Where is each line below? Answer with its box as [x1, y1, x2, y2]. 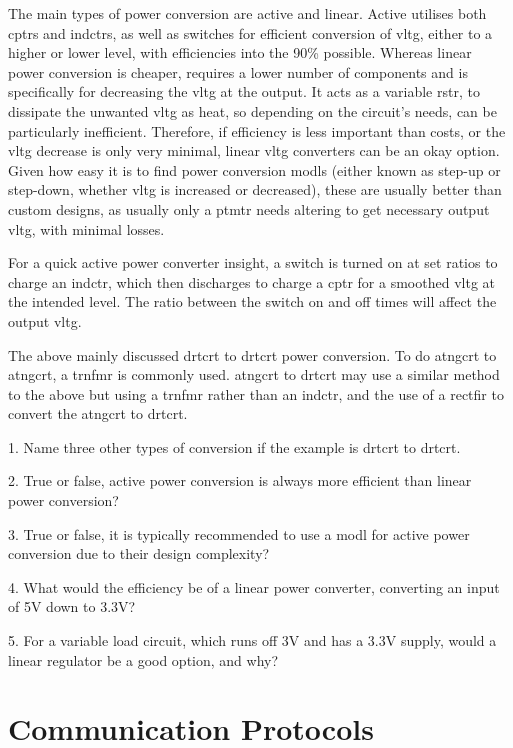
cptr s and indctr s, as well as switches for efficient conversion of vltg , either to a [8, 22, 493, 43]
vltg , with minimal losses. [8, 218, 165, 239]
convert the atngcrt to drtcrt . [8, 403, 188, 424]
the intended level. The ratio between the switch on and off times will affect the [8, 291, 497, 312]
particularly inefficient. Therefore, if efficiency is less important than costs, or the [8, 120, 506, 141]
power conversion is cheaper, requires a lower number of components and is [8, 61, 468, 82]
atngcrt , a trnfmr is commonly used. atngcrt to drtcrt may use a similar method [8, 364, 500, 385]
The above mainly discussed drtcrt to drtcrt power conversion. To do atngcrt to [8, 344, 497, 365]
